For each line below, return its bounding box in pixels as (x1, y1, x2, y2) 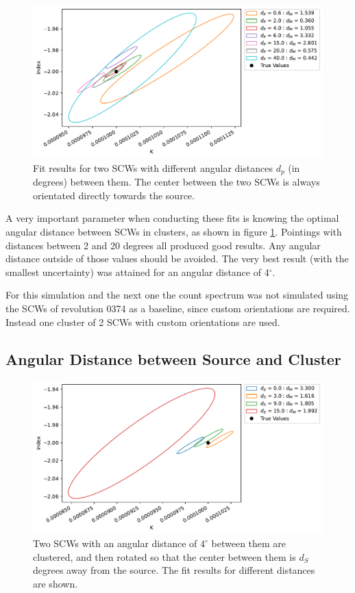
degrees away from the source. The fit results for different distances (33, 563, 315, 577)
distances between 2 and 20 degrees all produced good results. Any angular (5, 238, 321, 252)
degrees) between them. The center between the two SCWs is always (33, 175, 320, 189)
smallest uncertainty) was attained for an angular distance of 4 (5, 264, 269, 279)
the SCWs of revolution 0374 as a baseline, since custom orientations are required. (5, 301, 350, 315)
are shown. (33, 576, 78, 590)
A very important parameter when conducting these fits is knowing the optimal (5, 211, 339, 225)
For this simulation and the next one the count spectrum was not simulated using (5, 288, 349, 302)
